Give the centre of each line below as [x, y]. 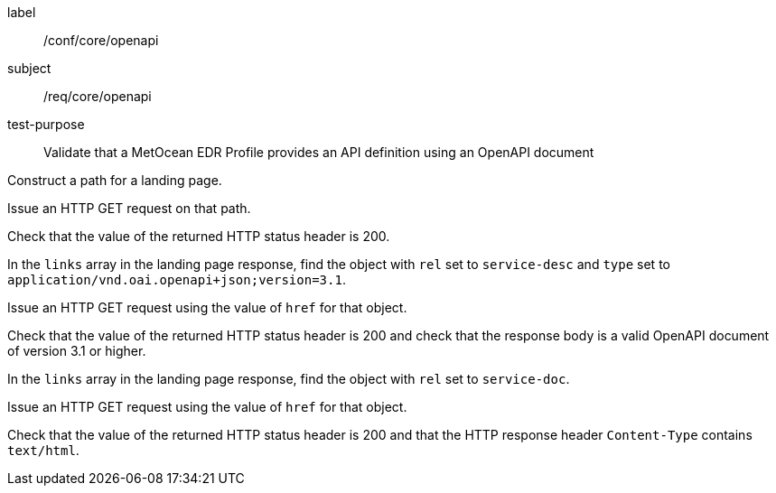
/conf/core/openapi [101, 40]
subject [29, 68]
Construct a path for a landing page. [115, 180]
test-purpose [46, 124]
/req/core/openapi [98, 96]
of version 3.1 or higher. [77, 351]
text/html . [43, 450]
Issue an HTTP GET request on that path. [129, 208]
